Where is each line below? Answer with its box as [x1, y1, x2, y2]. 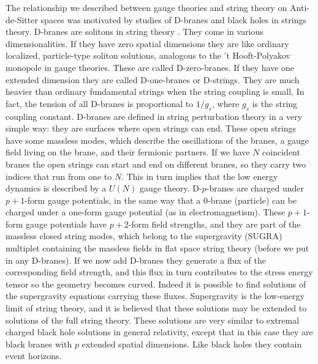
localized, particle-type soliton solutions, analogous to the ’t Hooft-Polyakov [6, 49, 290, 62]
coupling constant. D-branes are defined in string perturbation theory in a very [6, 110, 303, 122]
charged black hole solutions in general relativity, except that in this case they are [6, 325, 313, 338]
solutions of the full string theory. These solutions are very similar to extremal [6, 313, 300, 326]
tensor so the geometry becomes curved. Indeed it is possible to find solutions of [6, 277, 306, 290]
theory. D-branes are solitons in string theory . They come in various [6, 25, 263, 38]
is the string [252, 97, 298, 110]
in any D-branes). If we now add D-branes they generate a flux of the [6, 253, 266, 266]
